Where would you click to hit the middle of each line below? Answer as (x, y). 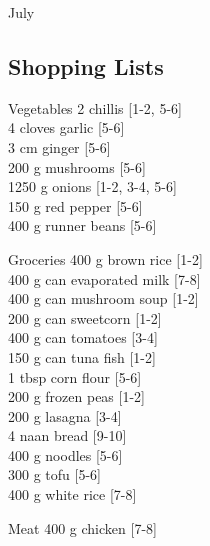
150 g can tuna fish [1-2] (82, 356)
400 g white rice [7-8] (72, 494)
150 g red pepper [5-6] (75, 205)
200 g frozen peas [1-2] (76, 396)
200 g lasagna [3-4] (65, 415)
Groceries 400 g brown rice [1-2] (105, 258)
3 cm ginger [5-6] (59, 146)
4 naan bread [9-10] (67, 435)
